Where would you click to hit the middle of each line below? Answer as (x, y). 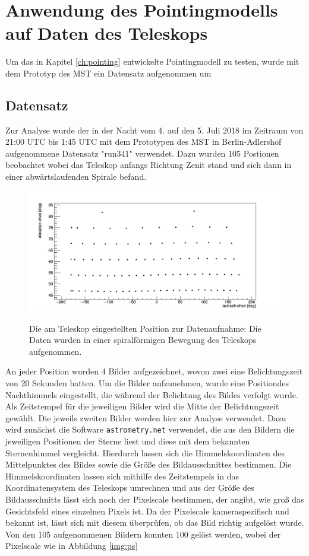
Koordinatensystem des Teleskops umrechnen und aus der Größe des (130, 487)
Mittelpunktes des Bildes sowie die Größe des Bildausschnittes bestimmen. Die (149, 464)
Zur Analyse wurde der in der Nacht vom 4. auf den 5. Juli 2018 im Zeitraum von (154, 130)
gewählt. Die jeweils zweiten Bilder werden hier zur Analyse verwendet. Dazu (146, 417)
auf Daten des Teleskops (107, 33)
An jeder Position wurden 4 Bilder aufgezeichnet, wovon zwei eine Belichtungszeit (154, 371)
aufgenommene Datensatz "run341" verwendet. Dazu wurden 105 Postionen (142, 153)
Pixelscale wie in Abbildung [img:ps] (72, 546)
